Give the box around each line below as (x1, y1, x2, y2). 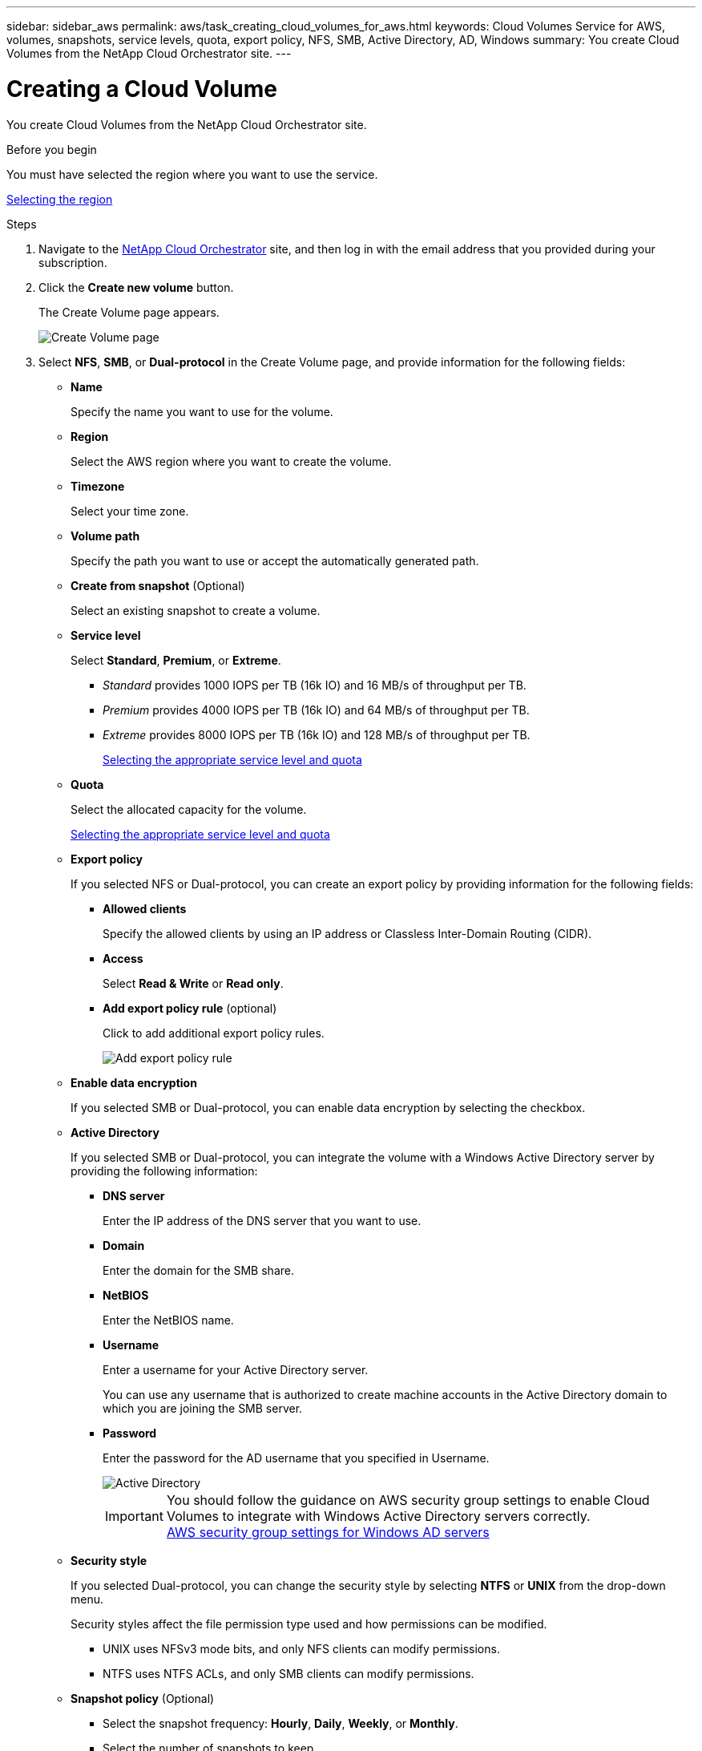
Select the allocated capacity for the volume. (71, 802, 307, 816)
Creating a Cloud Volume (6, 75, 277, 103)
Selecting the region (6, 192, 113, 206)
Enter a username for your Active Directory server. (103, 1362, 369, 1377)
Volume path (71, 528, 140, 543)
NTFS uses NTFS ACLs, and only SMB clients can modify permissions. (103, 1666, 474, 1680)
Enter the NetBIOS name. (103, 1312, 234, 1327)
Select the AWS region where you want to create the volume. (71, 454, 392, 468)
